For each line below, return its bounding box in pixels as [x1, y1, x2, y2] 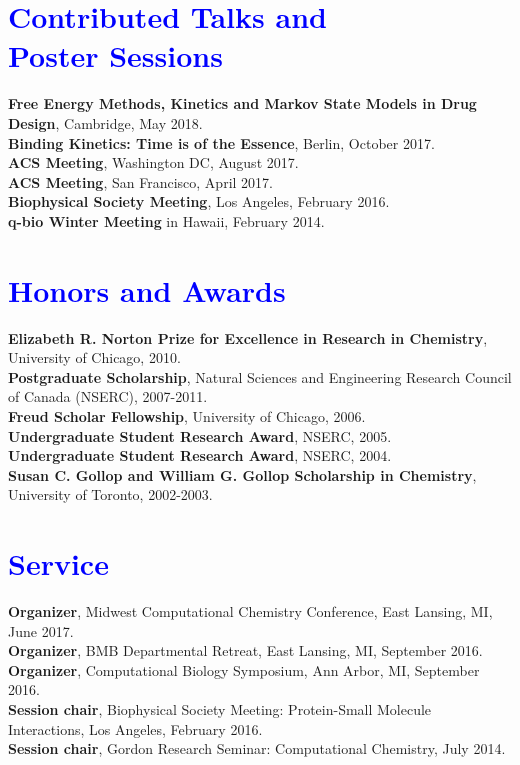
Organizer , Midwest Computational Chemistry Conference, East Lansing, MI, [8, 601, 493, 622]
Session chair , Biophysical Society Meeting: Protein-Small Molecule [8, 699, 432, 720]
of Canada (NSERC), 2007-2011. [8, 386, 208, 407]
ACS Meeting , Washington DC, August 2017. [8, 152, 299, 173]
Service [8, 543, 109, 584]
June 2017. [8, 620, 74, 641]
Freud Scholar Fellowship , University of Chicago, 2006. [8, 405, 366, 426]
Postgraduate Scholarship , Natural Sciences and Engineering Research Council [8, 366, 512, 387]
